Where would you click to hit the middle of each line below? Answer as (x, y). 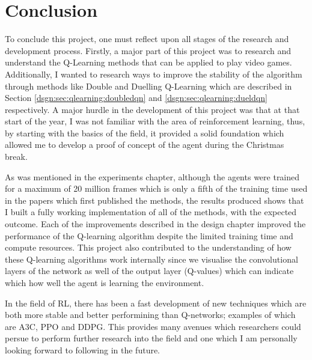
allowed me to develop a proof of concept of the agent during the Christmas (145, 145)
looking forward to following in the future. (83, 349)
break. (16, 157)
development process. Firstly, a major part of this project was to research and (148, 50)
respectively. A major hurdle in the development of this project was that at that (152, 109)
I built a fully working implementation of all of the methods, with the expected (151, 212)
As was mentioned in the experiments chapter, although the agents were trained (152, 176)
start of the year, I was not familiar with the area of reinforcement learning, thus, (155, 121)
